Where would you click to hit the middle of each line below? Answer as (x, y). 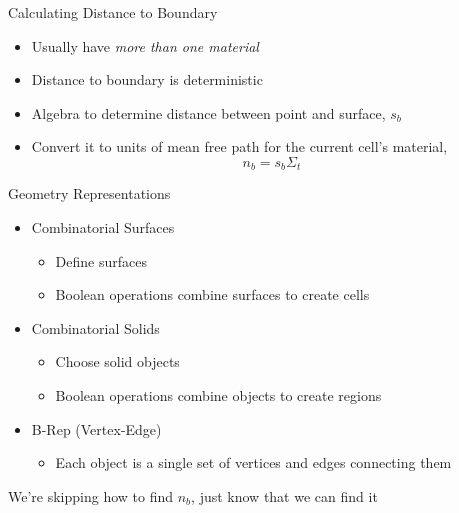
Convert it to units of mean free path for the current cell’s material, (239, 146)
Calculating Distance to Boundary (113, 12)
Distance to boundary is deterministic (147, 79)
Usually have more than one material (145, 45)
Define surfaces (101, 260)
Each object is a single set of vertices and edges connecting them (253, 462)
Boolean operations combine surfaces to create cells (212, 294)
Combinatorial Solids (95, 327)
